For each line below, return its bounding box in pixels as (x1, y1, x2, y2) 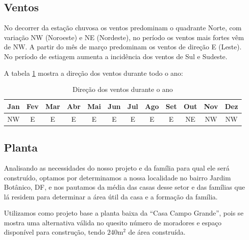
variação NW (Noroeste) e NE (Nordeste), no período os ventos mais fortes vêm (4, 32, 244, 42)
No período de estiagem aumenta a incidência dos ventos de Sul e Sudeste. (4, 51, 227, 61)
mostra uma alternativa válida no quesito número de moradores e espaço (4, 217, 222, 227)
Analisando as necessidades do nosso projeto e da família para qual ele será (4, 162, 229, 173)
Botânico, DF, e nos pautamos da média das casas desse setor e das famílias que (4, 182, 245, 192)
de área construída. (128, 227, 186, 237)
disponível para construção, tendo (4, 227, 105, 237)
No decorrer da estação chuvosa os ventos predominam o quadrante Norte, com (4, 22, 242, 33)
